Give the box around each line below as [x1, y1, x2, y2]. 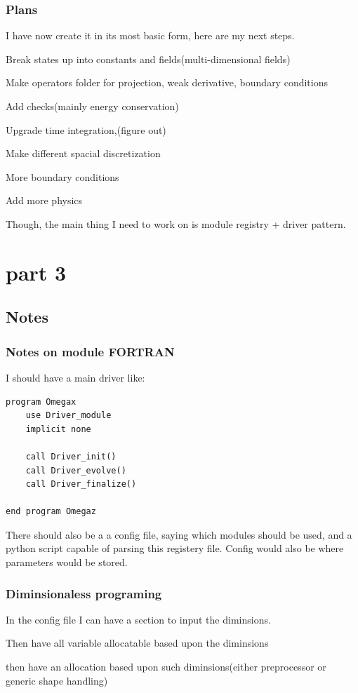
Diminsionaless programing [6, 584, 162, 602]
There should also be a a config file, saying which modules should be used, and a [6, 527, 352, 541]
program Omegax [6, 396, 77, 407]
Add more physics [6, 193, 83, 208]
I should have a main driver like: [6, 370, 145, 384]
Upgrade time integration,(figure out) [6, 122, 166, 137]
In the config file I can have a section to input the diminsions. [6, 612, 271, 626]
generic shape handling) [6, 673, 108, 687]
